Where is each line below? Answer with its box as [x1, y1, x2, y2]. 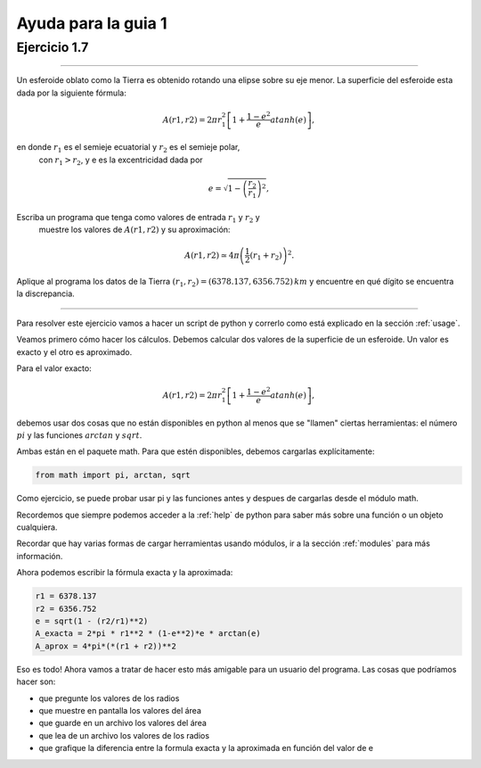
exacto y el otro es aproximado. [16, 346, 133, 357]
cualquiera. [16, 522, 58, 533]
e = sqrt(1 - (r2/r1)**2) [35, 616, 149, 626]
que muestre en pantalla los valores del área [38, 705, 202, 715]
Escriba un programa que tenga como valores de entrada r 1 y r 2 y [16, 211, 260, 225]
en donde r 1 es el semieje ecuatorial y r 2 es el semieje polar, [16, 142, 240, 154]
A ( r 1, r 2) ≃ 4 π [183, 250, 240, 260]
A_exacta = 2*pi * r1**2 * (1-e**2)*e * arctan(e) [35, 629, 262, 639]
